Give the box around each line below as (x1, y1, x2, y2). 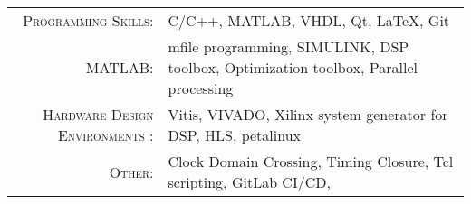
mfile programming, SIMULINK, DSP (168, 36, 409, 57)
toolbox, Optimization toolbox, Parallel (168, 57, 418, 78)
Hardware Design (43, 104, 154, 125)
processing (168, 78, 234, 98)
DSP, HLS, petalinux (168, 125, 302, 145)
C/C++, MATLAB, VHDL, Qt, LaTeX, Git (168, 10, 450, 31)
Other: (109, 161, 154, 182)
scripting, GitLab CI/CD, (168, 172, 331, 192)
